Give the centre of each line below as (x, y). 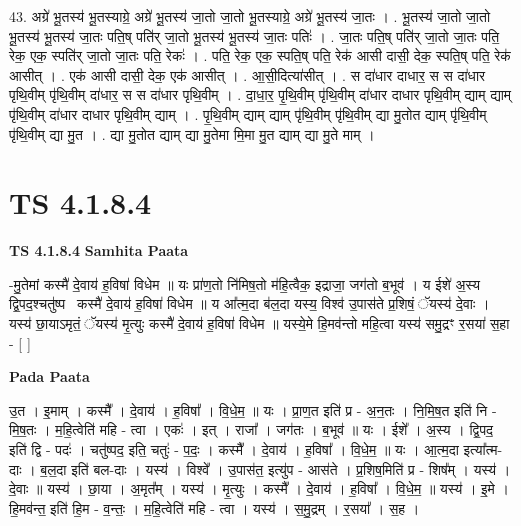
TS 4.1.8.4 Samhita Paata (99, 250)
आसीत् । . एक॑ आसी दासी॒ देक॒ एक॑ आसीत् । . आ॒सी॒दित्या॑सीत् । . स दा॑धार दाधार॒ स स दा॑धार (247, 74)
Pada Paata (49, 376)
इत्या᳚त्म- (483, 449)
